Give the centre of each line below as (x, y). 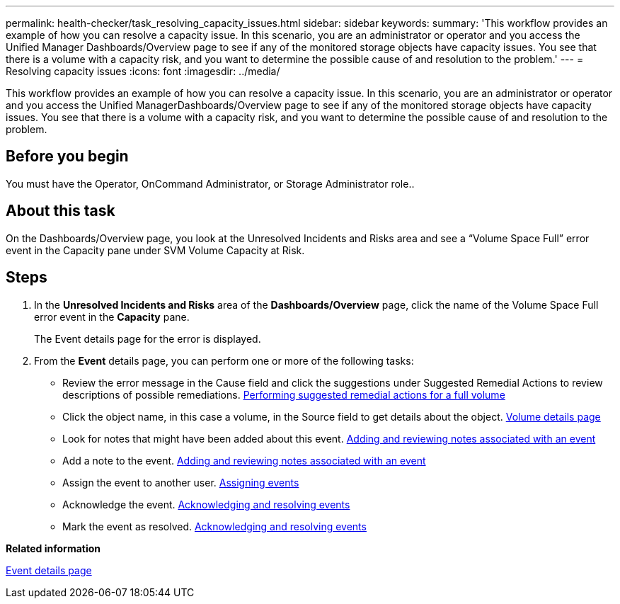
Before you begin (67, 156)
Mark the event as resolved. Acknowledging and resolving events (214, 526)
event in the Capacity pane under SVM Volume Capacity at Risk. (155, 250)
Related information (53, 548)
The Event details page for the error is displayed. (148, 338)
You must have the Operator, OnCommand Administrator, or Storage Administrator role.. (210, 183)
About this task (61, 211)
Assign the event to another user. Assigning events (181, 482)
